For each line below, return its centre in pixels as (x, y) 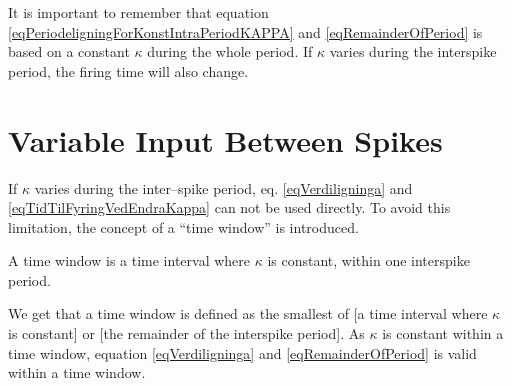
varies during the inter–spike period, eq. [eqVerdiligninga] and (223, 187)
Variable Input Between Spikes (225, 139)
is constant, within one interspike (368, 260)
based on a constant (69, 51)
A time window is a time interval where (129, 260)
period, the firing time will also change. (128, 70)
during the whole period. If (230, 51)
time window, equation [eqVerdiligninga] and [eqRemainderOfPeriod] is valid (242, 352)
